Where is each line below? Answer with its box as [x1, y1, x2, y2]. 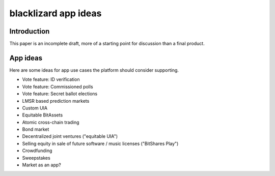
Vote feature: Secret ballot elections [22, 91, 98, 97]
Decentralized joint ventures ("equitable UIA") [22, 133, 118, 139]
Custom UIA [22, 105, 48, 111]
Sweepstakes [22, 155, 50, 161]
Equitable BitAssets [22, 112, 63, 118]
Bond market [22, 126, 49, 132]
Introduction [9, 27, 50, 36]
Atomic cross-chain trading [22, 119, 79, 125]
